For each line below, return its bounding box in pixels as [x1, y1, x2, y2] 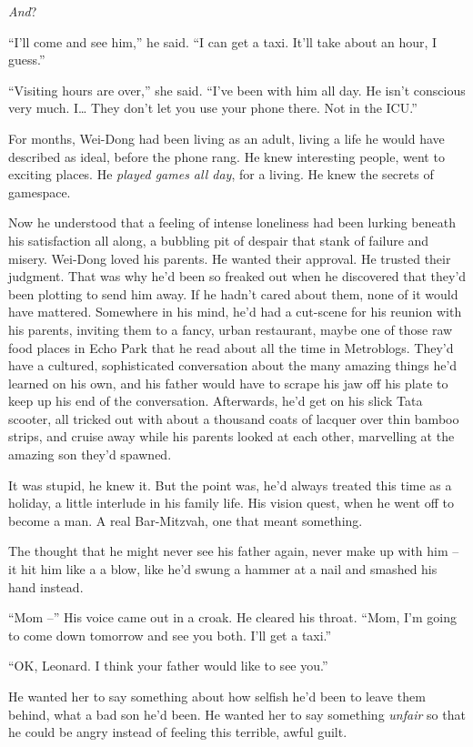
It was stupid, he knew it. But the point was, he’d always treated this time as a [8, 475, 452, 494]
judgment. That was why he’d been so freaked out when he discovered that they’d [8, 267, 467, 286]
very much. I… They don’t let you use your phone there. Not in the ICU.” [8, 98, 418, 117]
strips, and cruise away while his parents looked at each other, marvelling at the [8, 427, 455, 446]
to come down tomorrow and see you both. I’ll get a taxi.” [8, 625, 332, 644]
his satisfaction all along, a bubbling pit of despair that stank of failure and [8, 230, 429, 249]
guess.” [8, 50, 45, 69]
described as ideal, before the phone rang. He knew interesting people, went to [8, 146, 445, 166]
